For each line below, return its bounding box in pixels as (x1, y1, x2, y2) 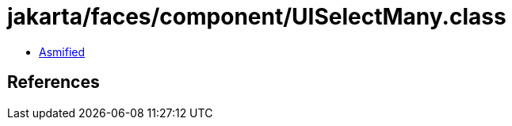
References (7, 72, 100, 93)
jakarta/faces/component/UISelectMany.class (7, 3, 506, 30)
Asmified (39, 44, 86, 59)
